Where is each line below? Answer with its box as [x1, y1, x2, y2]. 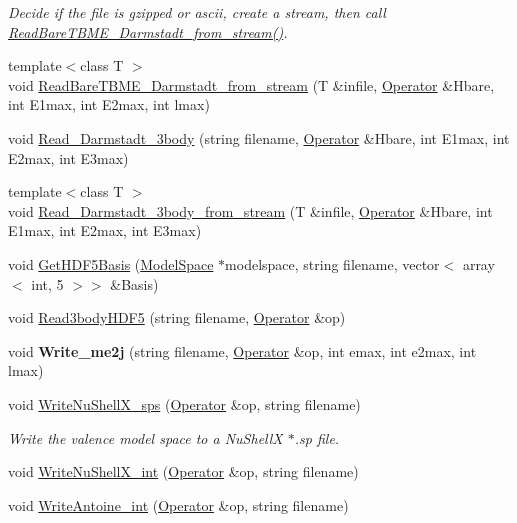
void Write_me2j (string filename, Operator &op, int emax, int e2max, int [8, 340, 477, 361]
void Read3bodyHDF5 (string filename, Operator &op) [8, 307, 346, 328]
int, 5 [31, 273, 64, 294]
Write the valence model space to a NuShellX [8, 427, 283, 448]
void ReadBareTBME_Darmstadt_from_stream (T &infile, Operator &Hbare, [8, 74, 495, 95]
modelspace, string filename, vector [225, 253, 440, 274]
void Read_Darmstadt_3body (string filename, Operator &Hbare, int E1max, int [8, 127, 510, 148]
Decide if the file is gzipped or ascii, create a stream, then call [8, 2, 386, 22]
